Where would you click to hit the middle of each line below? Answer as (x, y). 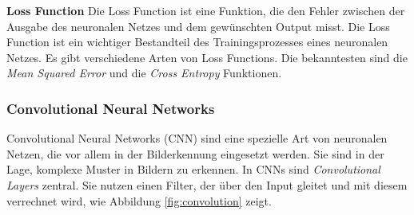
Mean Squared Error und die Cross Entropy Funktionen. (144, 73)
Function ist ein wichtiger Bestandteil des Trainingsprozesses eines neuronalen (197, 42)
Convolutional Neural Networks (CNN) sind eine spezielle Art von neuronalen (197, 138)
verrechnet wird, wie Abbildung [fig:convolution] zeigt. (139, 200)
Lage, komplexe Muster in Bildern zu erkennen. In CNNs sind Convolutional (193, 169)
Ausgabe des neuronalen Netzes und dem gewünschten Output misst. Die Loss (198, 26)
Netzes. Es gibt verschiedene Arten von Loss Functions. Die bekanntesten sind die (207, 57)
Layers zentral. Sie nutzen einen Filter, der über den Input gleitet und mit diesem (207, 184)
